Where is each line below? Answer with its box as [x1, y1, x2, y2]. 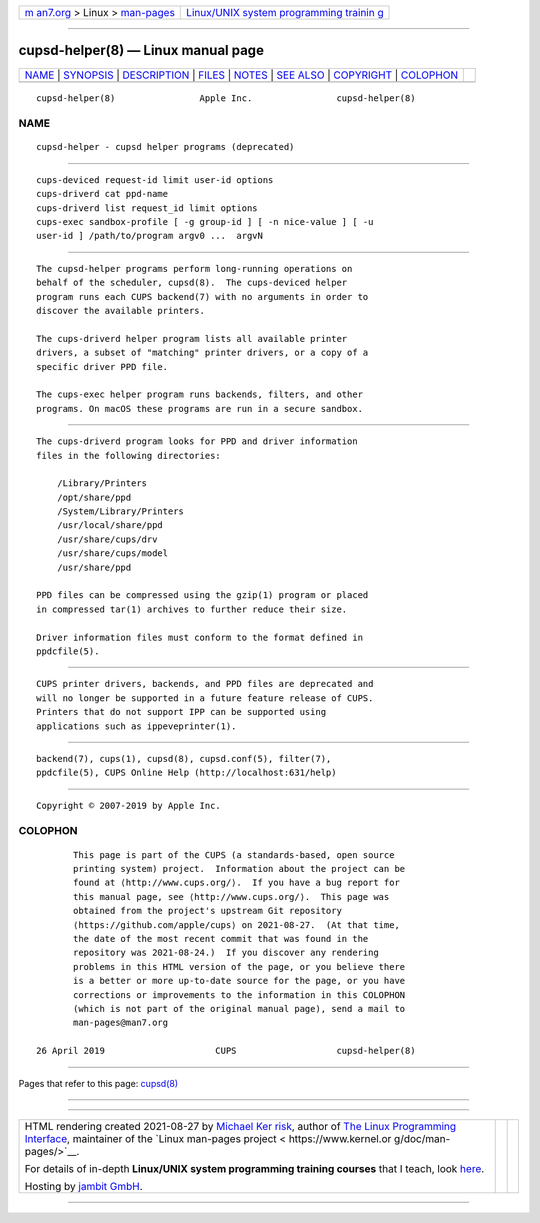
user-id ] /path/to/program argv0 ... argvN [36, 230, 264, 242]
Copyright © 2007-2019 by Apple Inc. [36, 800, 222, 811]
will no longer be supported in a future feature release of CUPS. [36, 692, 374, 704]
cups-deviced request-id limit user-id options [36, 174, 274, 185]
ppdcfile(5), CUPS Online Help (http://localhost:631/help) [36, 767, 337, 779]
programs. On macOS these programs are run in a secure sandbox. [36, 403, 364, 414]
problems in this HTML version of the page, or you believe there [73, 961, 406, 972]
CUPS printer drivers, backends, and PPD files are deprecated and [36, 678, 374, 690]
